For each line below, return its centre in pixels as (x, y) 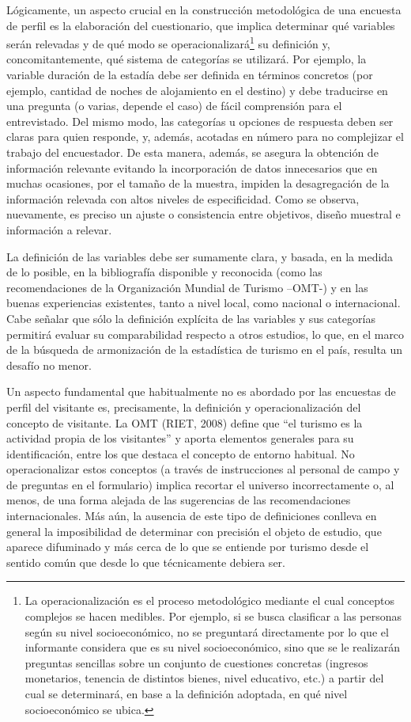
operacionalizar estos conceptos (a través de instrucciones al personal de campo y (203, 469)
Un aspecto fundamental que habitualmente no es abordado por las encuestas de (201, 391)
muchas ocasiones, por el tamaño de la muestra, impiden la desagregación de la (198, 183)
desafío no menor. (49, 365)
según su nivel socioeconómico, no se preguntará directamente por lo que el (207, 631)
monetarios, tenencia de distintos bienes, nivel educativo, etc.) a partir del (204, 678)
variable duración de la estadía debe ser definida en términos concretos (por (190, 75)
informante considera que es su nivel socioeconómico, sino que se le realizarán (213, 647)
